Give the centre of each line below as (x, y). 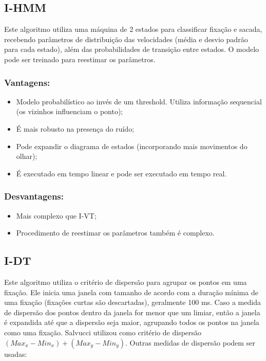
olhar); (27, 156)
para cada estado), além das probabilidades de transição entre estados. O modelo (132, 49)
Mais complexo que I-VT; (56, 215)
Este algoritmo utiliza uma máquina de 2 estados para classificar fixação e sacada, (133, 29)
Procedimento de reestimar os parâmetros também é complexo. (115, 233)
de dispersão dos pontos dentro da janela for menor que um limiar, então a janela (132, 312)
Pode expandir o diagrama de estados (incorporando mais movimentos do (132, 146)
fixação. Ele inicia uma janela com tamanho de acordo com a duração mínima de (131, 292)
